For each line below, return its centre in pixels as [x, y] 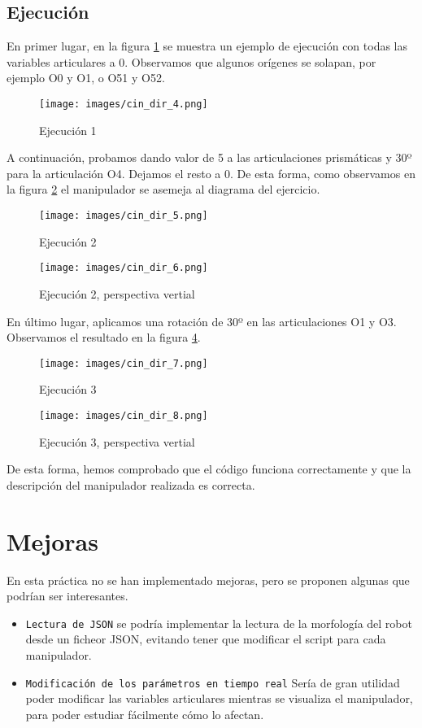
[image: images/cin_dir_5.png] [124, 216]
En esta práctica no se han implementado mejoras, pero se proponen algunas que [208, 580]
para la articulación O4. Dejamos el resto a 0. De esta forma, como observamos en [211, 173]
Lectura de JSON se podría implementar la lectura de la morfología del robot [219, 623]
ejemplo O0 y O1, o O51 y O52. [86, 78]
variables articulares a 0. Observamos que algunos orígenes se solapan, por [191, 61]
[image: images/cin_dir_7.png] [124, 363]
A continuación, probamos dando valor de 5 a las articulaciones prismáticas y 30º [209, 157]
